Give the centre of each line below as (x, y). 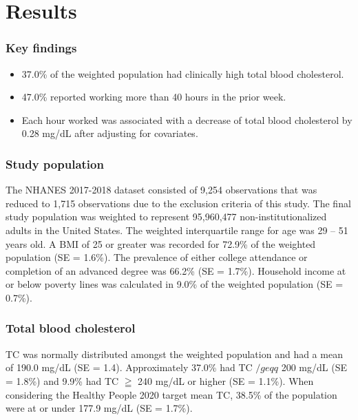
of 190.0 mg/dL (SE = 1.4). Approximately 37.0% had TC (129, 367)
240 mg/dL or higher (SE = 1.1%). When (226, 380)
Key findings (41, 48)
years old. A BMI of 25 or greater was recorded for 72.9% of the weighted (161, 243)
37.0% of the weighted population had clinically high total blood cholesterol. (183, 73)
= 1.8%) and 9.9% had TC (62, 380)
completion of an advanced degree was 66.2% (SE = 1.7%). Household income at (176, 270)
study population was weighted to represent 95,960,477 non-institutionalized (166, 217)
